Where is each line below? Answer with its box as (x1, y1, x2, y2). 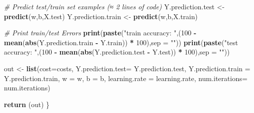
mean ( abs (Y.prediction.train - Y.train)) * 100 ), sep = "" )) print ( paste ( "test (4, 37, 238, 47)
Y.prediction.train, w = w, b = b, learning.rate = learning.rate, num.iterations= (4, 73, 248, 83)
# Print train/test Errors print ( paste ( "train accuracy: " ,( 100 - (4, 28, 197, 38)
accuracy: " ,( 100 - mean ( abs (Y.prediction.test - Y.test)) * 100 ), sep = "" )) (4, 47, 230, 57)
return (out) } (4, 99, 50, 109)
